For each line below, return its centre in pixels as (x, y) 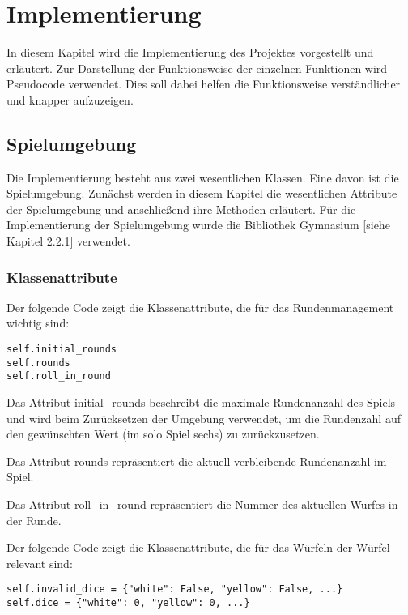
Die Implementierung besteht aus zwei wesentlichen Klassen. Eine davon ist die (203, 177)
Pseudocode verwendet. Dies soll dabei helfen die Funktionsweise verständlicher (204, 84)
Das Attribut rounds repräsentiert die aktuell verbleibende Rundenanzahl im (197, 461)
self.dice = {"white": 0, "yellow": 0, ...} (128, 603)
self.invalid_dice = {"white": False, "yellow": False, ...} (175, 589)
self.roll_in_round (59, 376)
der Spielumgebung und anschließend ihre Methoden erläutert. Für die (181, 209)
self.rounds (38, 363)
